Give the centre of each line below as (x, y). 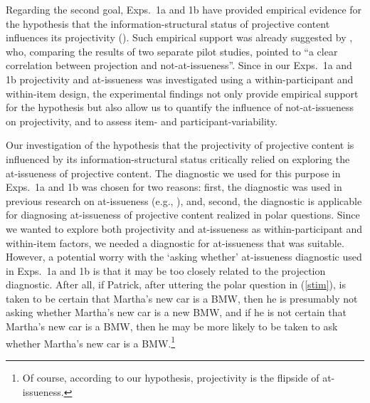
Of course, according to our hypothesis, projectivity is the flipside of (171, 377)
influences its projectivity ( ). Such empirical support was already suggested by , (179, 37)
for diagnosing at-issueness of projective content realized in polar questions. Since (183, 215)
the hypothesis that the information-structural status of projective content (168, 23)
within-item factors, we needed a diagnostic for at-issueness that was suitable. (175, 242)
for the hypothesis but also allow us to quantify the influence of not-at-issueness (180, 107)
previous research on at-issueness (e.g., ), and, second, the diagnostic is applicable (184, 200)
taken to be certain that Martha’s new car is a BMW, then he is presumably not (182, 298)
